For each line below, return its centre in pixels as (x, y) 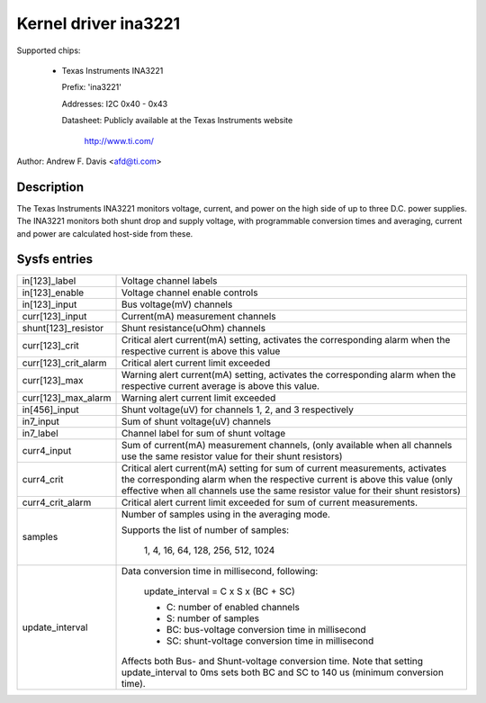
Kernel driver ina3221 (99, 23)
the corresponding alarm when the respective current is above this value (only (287, 480)
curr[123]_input (54, 317)
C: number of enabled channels (233, 608)
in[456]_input (51, 410)
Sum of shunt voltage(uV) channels (196, 421)
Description (50, 187)
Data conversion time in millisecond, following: (220, 572)
